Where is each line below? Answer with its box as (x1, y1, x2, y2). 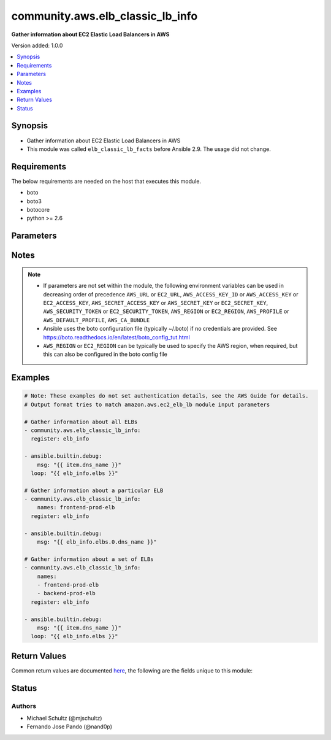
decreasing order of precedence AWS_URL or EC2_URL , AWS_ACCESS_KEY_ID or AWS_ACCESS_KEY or (43, 290, 299, 298)
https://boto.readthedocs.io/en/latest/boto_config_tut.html (43, 333, 190, 341)
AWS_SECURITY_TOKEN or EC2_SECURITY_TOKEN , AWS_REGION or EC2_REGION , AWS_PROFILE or (43, 307, 289, 315)
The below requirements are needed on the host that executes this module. (11, 177, 202, 185)
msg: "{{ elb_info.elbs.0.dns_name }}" (37, 539, 158, 545)
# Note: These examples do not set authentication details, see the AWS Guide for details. (24, 393, 309, 399)
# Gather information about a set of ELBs (24, 555, 154, 563)
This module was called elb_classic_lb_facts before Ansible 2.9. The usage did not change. (26, 145, 271, 153)
